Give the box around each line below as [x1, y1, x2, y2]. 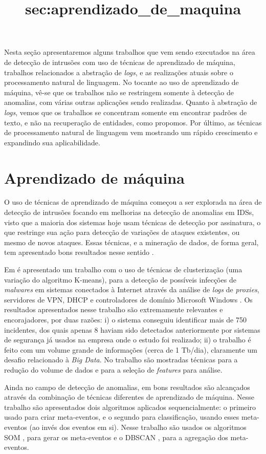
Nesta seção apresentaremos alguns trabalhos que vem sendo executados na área [4, 47, 255, 57]
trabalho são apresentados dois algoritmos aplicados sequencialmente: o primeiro [4, 401, 256, 412]
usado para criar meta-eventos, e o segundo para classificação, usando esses [4, 412, 239, 422]
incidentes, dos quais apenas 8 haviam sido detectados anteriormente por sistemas [4, 324, 260, 335]
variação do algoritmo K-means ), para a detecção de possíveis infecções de [4, 274, 236, 285]
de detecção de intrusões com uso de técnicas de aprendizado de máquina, [4, 56, 235, 67]
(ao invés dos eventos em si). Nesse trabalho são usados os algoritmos [29, 421, 247, 432]
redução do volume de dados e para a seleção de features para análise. [4, 364, 223, 375]
